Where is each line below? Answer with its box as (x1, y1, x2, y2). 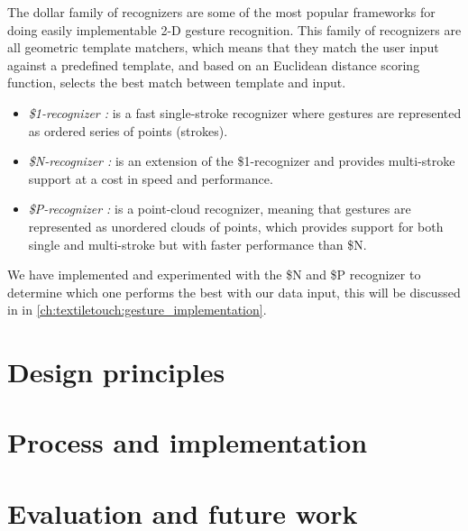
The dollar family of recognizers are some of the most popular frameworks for (7, 3, 436, 21)
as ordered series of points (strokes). (28, 121, 228, 140)
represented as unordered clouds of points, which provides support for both (28, 216, 444, 235)
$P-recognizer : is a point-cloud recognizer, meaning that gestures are (28, 199, 411, 218)
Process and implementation (7, 424, 368, 461)
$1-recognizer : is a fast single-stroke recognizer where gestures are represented (28, 103, 462, 122)
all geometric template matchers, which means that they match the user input (7, 38, 439, 57)
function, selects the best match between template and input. (7, 73, 346, 92)
